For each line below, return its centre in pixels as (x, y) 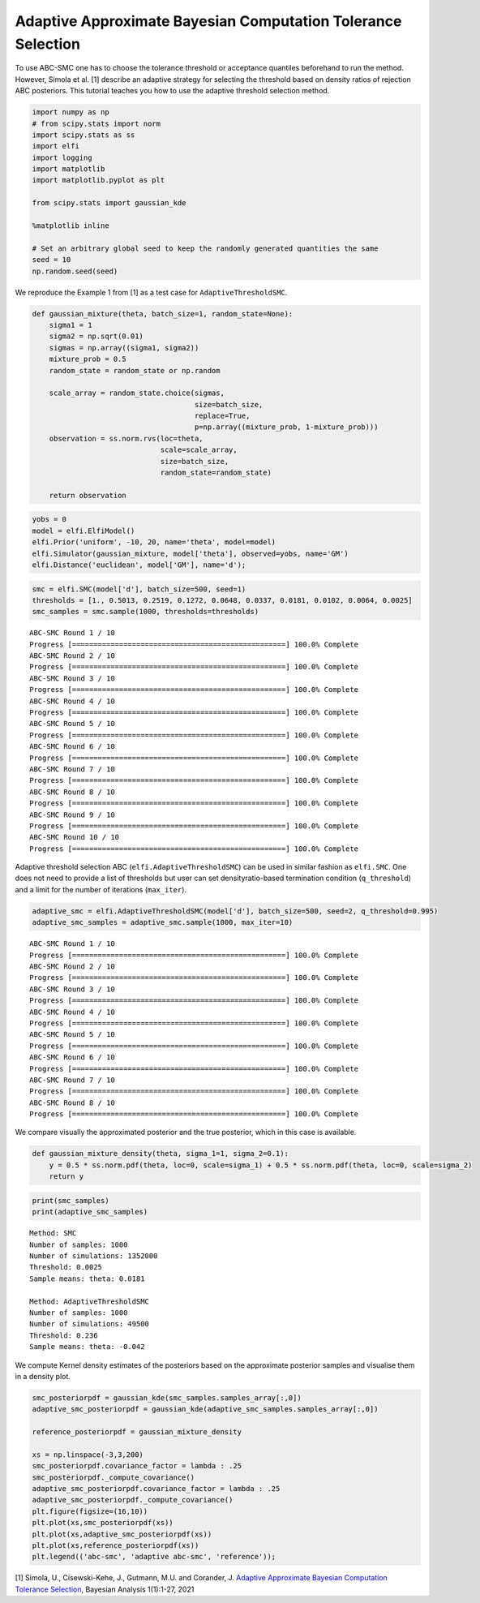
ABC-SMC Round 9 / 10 (72, 814)
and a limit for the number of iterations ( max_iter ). (101, 889)
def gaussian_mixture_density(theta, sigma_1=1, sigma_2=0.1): (161, 1154)
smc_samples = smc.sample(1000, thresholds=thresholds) (146, 612)
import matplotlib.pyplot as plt (99, 180)
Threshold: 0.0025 (66, 1267)
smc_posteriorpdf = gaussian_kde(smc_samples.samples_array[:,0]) (167, 1398)
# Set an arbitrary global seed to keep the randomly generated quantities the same (205, 248)
